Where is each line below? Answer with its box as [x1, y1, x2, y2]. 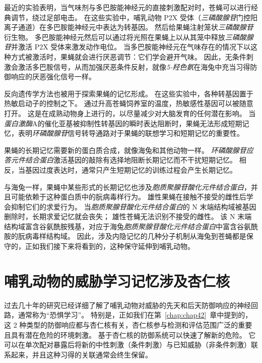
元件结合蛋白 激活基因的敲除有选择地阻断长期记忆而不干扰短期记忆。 [11, 154, 237, 165]
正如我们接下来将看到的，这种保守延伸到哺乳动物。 [25, 241, 194, 251]
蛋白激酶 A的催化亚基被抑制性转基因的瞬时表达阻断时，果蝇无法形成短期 [4, 118, 242, 128]
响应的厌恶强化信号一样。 [11, 71, 96, 82]
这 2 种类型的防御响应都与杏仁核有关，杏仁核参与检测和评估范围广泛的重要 [4, 319, 252, 330]
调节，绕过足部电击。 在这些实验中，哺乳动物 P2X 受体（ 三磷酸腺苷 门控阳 [11, 12, 258, 22]
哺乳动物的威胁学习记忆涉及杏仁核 [4, 270, 230, 291]
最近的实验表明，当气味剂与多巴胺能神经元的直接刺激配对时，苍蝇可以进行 [4, 2, 251, 12]
